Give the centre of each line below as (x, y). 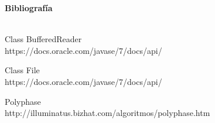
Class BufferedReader (43, 39)
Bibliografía (29, 8)
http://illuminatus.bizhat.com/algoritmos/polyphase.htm (107, 113)
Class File (22, 70)
